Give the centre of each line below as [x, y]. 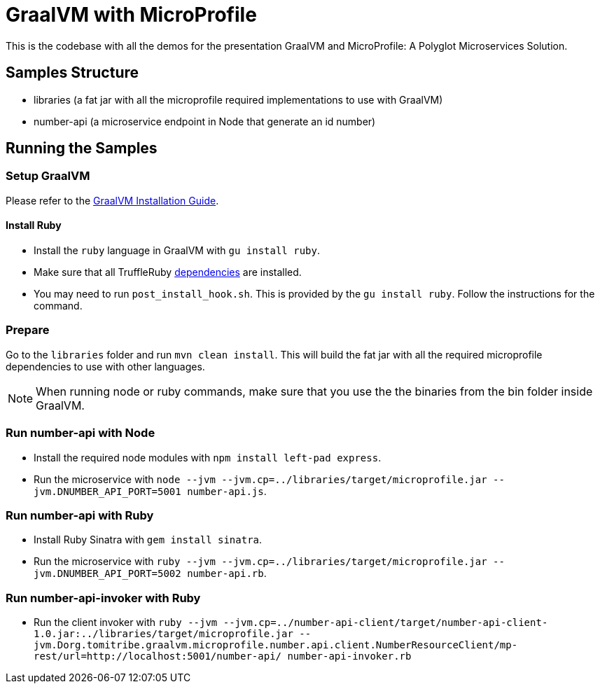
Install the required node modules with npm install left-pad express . [208, 457]
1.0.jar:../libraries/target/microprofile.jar [163, 634]
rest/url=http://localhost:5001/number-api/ [158, 656]
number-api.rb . [227, 573]
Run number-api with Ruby [80, 515]
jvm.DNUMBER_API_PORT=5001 [107, 491]
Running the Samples [82, 148]
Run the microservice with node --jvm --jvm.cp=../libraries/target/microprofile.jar [260, 479]
